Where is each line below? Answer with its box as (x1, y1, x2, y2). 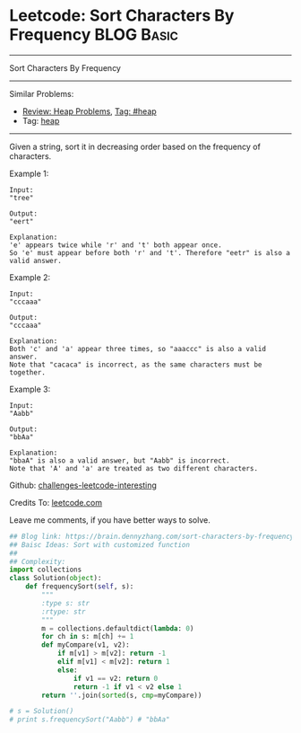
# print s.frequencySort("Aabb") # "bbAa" (9, 715, 170, 724)
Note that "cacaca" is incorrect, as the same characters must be (9, 360, 262, 369)
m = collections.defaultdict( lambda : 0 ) (41, 623, 194, 633)
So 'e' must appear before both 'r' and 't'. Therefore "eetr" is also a (9, 248, 291, 257)
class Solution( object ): (9, 574, 102, 583)
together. (9, 367, 47, 377)
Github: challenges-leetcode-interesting (9, 480, 157, 490)
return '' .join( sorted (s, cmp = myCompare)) (41, 691, 202, 700)
